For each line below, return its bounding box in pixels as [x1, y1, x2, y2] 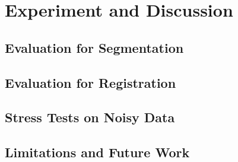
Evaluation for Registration [5, 73, 176, 91]
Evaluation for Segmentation [5, 38, 184, 56]
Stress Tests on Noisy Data [5, 108, 175, 126]
